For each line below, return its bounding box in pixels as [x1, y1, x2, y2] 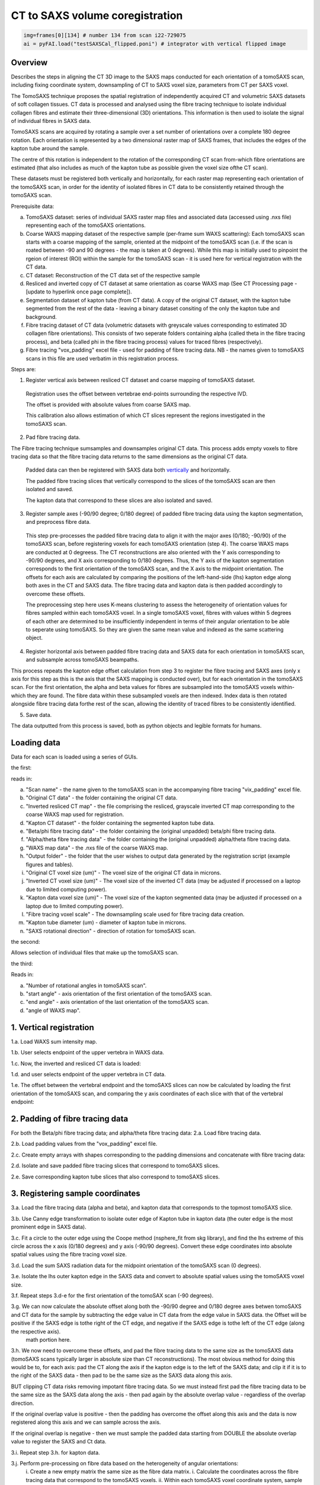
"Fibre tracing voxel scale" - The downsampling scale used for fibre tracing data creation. [25, 911, 245, 918]
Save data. [25, 711, 52, 718]
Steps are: [11, 365, 36, 372]
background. [25, 313, 57, 320]
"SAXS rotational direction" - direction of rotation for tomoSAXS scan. [25, 927, 196, 934]
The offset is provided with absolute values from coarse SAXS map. [25, 401, 191, 408]
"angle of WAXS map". [25, 1007, 81, 1014]
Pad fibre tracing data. [25, 434, 81, 441]
